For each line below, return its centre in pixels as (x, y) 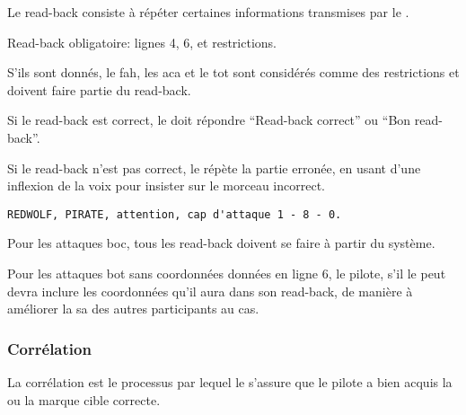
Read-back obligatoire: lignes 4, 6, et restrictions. (142, 42)
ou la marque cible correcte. (84, 399)
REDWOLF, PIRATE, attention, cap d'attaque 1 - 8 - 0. (175, 214)
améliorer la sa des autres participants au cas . (133, 309)
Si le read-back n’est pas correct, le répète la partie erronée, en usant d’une (214, 168)
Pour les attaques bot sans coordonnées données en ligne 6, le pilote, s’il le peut (227, 273)
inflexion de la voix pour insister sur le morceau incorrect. (166, 185)
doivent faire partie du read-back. (99, 89)
